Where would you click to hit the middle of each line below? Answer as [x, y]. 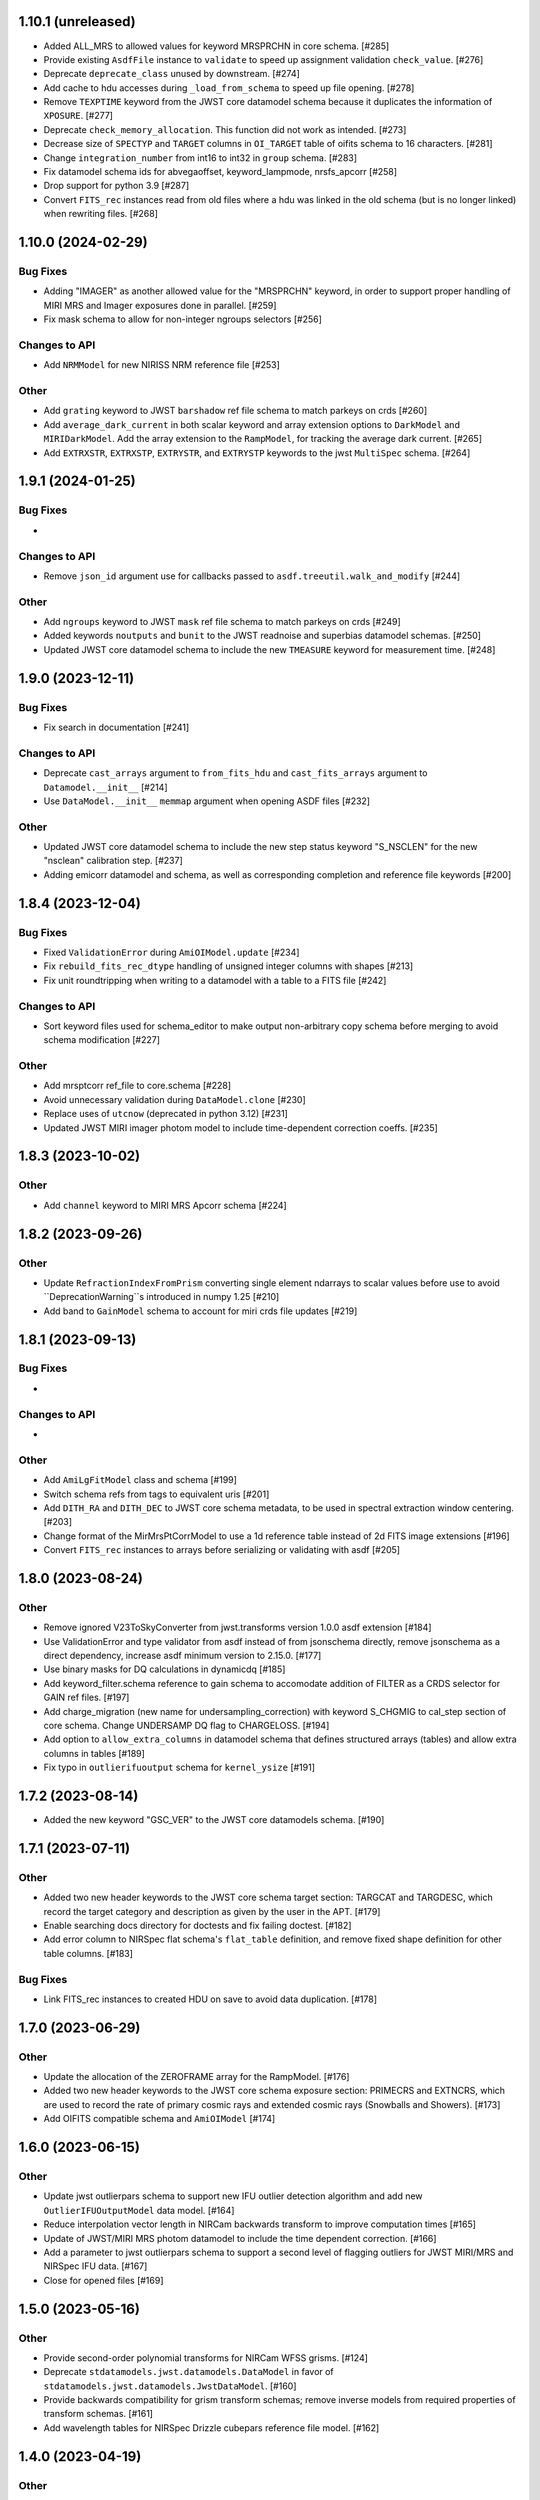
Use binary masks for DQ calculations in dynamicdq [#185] [164, 1669]
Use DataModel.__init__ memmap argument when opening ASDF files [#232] [206, 801]
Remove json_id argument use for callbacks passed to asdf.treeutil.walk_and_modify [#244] [252, 576]
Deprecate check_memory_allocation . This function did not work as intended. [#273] [225, 129]
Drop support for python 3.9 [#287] [116, 186]
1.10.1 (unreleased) [77, 21]
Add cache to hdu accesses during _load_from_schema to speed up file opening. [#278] [229, 87]
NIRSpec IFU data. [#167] [95, 2266]
